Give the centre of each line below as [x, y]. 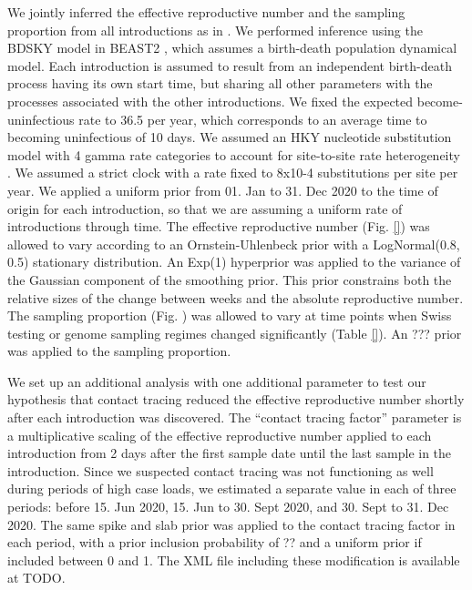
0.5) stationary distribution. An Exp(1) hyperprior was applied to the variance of [234, 262]
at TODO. [36, 578]
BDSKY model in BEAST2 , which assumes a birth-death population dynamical [232, 48]
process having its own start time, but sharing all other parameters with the [220, 83]
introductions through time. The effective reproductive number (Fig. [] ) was [219, 226]
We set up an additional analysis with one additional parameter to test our [217, 381]
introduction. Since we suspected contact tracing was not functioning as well [221, 470]
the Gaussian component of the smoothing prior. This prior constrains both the [230, 279]
